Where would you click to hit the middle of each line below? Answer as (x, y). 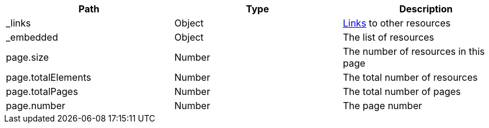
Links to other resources (397, 23)
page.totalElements (49, 77)
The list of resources (388, 37)
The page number (382, 106)
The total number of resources (410, 77)
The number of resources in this (414, 51)
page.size (27, 57)
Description (426, 9)
